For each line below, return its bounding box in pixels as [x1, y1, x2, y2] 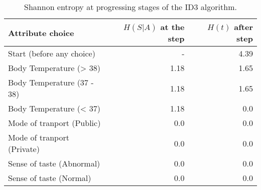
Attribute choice [8, 26, 74, 38]
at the [160, 21, 185, 32]
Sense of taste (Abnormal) [8, 157, 100, 169]
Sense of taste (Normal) [8, 172, 91, 183]
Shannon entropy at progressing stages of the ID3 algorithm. [24, 1, 237, 12]
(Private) [8, 143, 40, 154]
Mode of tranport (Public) [8, 117, 101, 128]
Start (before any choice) [8, 47, 95, 59]
